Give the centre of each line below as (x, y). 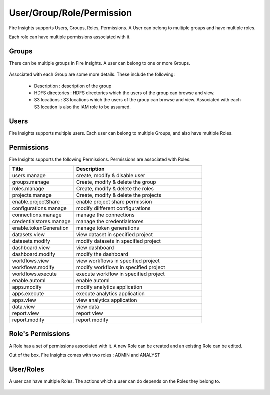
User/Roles (27, 369)
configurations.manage (39, 208)
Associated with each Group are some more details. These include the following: (92, 74)
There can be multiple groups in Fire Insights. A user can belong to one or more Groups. (100, 63)
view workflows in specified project (118, 261)
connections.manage (37, 215)
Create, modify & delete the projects (119, 195)
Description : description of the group (73, 86)
